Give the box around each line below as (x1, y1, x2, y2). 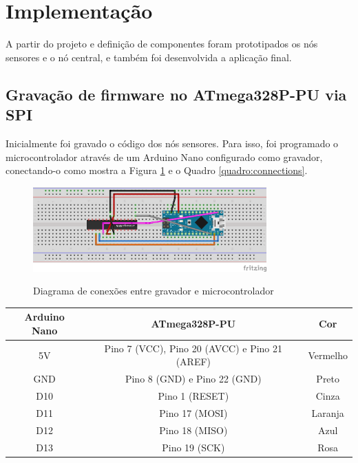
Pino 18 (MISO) (159, 422, 228, 437)
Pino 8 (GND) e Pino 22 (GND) (125, 372, 262, 386)
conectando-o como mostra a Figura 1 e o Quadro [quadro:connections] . (6, 163, 308, 177)
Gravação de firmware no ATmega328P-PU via (6, 83, 347, 105)
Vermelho (308, 347, 348, 362)
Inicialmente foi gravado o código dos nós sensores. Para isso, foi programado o (6, 136, 339, 150)
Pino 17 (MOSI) (159, 405, 228, 420)
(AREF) (176, 354, 211, 369)
